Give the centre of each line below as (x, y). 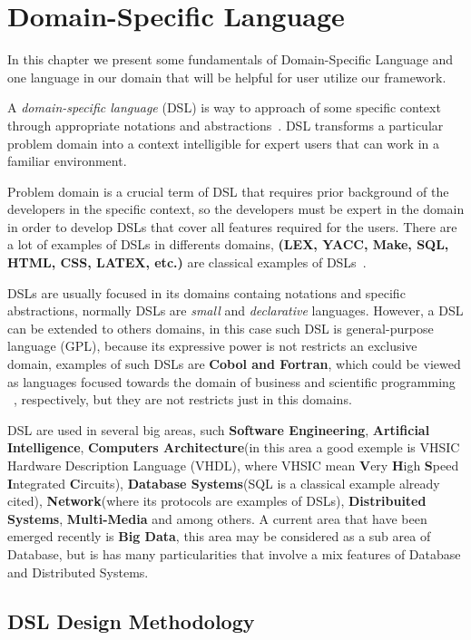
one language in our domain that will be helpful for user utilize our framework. (227, 77)
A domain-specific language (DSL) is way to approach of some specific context (224, 107)
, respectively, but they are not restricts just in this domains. (183, 399)
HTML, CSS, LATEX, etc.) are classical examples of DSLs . (187, 262)
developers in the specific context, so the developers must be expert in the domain (236, 209)
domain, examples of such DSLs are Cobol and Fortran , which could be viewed (234, 364)
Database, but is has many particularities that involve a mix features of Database (234, 553)
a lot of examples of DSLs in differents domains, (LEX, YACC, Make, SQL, (228, 244)
